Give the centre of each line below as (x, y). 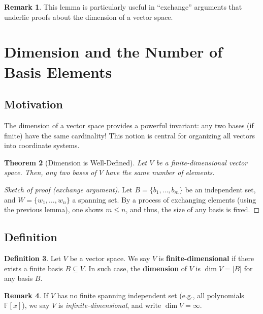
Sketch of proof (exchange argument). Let (68, 189)
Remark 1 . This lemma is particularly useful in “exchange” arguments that (123, 7)
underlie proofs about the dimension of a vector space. (89, 17)
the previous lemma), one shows (54, 209)
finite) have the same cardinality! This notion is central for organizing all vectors (130, 135)
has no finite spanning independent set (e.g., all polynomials (151, 295)
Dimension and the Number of (113, 52)
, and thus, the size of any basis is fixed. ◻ (193, 209)
